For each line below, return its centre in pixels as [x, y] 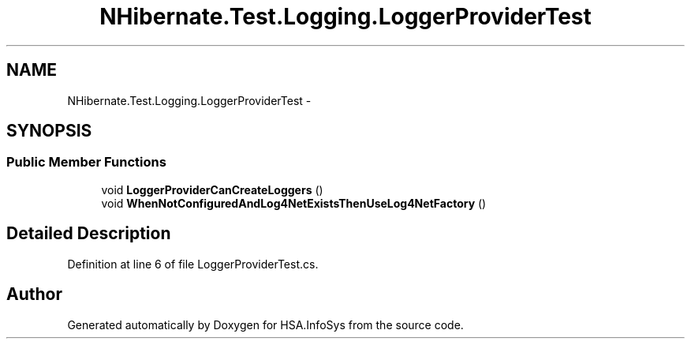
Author [34, 294]
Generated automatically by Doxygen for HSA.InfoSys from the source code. [265, 324]
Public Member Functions [86, 162]
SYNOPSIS [49, 131]
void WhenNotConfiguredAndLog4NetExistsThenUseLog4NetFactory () [294, 203]
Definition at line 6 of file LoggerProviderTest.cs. [193, 264]
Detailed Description [89, 234]
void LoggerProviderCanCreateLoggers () [212, 189]
